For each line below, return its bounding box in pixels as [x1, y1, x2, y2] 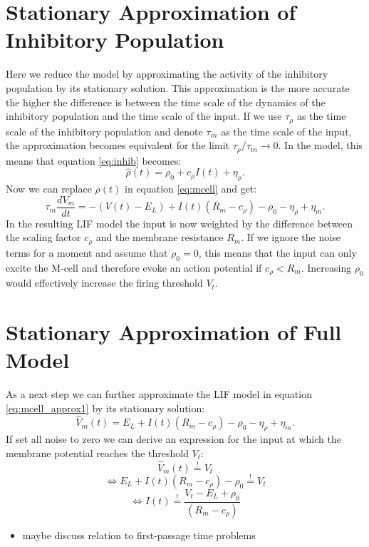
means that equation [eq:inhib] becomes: [6, 153, 182, 168]
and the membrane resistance [95, 230, 224, 245]
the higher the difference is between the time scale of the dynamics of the [6, 94, 326, 109]
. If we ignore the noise [241, 230, 341, 245]
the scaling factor [6, 230, 81, 245]
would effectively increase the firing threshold [6, 275, 203, 290]
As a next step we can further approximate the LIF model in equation [6, 387, 312, 402]
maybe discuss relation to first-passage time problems [22, 527, 256, 542]
